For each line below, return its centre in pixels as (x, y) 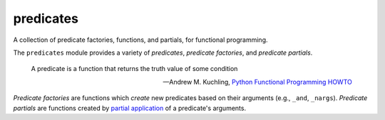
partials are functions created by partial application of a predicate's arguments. (129, 108)
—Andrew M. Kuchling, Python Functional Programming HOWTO (257, 82)
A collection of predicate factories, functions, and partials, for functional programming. (140, 40)
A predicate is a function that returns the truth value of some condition (134, 69)
